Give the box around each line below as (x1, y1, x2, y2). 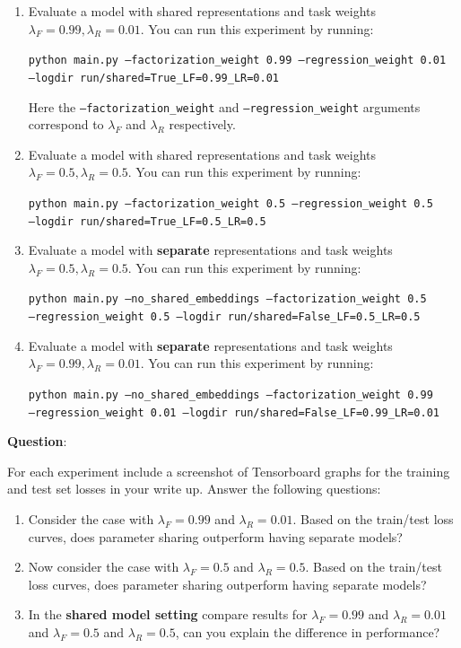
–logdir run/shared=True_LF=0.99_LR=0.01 (28, 71, 279, 84)
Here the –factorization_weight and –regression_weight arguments (28, 97, 421, 116)
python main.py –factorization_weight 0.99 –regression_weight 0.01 (28, 54, 447, 67)
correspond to (28, 115, 104, 134)
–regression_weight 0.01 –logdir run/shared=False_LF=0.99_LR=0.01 (28, 406, 439, 419)
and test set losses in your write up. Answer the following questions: (7, 479, 381, 498)
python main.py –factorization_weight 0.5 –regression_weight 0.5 (28, 197, 433, 210)
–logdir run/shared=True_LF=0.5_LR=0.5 (28, 215, 266, 228)
